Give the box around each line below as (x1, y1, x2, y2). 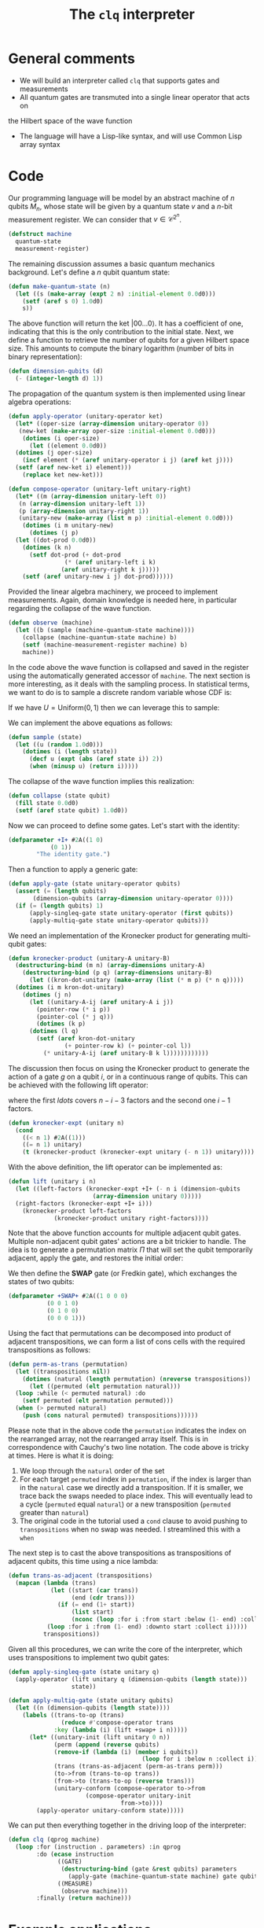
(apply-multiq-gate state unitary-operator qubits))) (28, 916, 210, 925)
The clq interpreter (69, 6, 195, 24)
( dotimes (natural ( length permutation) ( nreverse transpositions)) (22, 1374, 251, 1383)
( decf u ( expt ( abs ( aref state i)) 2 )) (28, 755, 163, 763)
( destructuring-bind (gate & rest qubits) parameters (60, 1865, 237, 1873)
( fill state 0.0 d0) (15, 799, 79, 807)
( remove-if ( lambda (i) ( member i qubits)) (53, 1748, 199, 1756)
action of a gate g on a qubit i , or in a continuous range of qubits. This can (8, 1072, 248, 1081)
